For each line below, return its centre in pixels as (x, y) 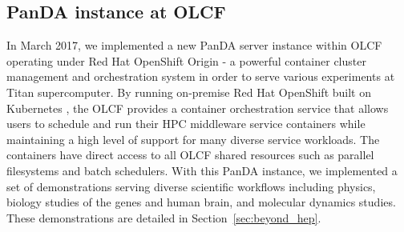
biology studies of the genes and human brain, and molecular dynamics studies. (201, 202)
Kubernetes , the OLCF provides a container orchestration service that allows (198, 108)
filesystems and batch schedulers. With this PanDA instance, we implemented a (202, 170)
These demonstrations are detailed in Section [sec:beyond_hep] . (164, 217)
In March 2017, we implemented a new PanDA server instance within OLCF (194, 45)
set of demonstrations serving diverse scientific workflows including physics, (191, 186)
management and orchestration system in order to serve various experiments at (201, 76)
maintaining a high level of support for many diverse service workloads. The (193, 139)
